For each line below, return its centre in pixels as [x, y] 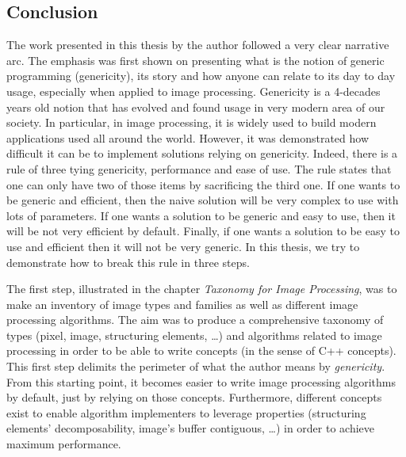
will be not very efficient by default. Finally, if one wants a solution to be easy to [203, 231]
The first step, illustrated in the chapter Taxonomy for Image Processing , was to [202, 289]
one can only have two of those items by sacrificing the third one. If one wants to [203, 184]
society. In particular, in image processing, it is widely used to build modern [192, 122]
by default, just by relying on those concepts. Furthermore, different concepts [194, 397]
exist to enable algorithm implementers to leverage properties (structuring [186, 412]
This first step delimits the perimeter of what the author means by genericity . [196, 366]
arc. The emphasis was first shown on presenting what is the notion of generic [195, 60]
